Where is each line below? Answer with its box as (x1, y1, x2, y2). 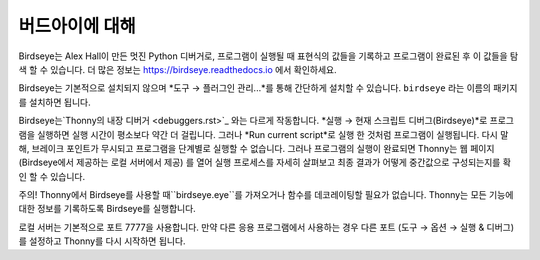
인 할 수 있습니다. (18, 170, 86, 182)
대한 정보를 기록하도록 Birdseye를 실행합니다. (18, 203, 197, 215)
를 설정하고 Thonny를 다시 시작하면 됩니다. (18, 235, 186, 247)
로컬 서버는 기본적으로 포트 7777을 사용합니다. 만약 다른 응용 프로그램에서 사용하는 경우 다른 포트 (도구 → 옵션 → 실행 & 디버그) (18, 221, 515, 233)
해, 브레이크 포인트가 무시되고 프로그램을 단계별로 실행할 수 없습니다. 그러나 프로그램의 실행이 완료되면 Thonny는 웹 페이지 (18, 142, 495, 154)
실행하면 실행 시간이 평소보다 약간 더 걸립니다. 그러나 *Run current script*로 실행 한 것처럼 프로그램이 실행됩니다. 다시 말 (36, 128, 509, 140)
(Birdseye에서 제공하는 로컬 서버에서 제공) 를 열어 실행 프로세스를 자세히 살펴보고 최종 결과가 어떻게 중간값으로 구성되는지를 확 (18, 156, 512, 169)
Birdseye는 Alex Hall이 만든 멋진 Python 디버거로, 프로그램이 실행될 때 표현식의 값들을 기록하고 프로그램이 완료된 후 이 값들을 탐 (18, 50, 519, 62)
